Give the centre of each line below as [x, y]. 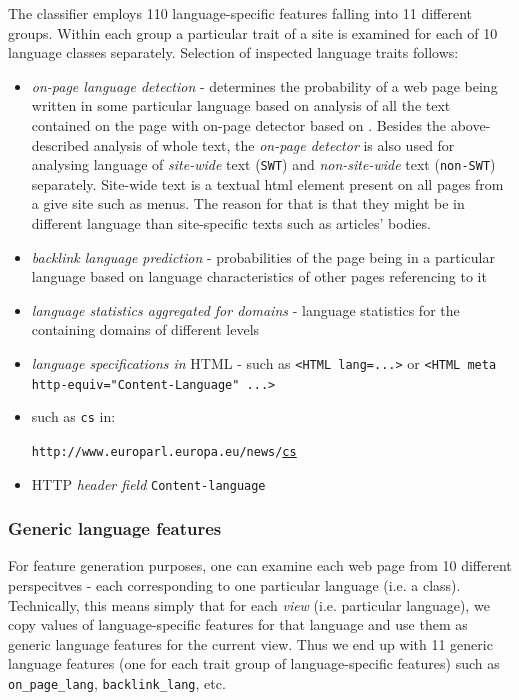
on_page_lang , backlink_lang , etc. [117, 683]
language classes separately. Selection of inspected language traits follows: [233, 52]
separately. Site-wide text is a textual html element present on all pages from [267, 183]
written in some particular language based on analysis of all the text [241, 105]
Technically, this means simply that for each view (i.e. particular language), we [249, 604]
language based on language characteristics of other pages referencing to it [259, 276]
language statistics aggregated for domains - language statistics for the [245, 309]
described [60, 144]
